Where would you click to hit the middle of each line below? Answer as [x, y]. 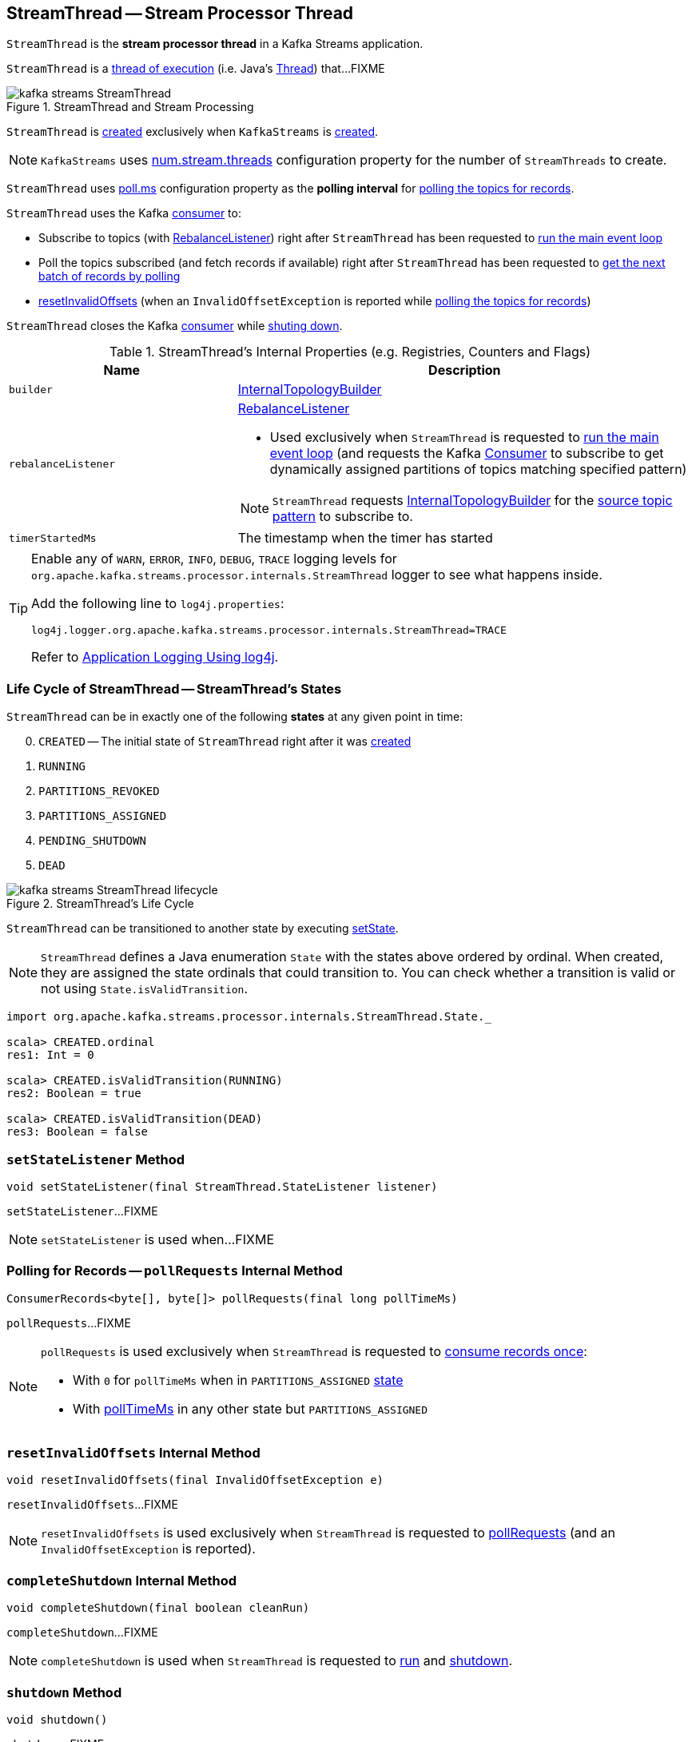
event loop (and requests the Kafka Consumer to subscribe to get [467, 453]
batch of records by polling [109, 276]
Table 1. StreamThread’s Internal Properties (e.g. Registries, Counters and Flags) [350, 352]
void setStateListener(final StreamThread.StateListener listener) [222, 1186]
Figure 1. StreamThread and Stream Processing [130, 107]
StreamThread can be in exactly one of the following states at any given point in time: [235, 717]
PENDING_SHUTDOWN [92, 841]
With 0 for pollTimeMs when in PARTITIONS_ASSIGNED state [238, 1380]
